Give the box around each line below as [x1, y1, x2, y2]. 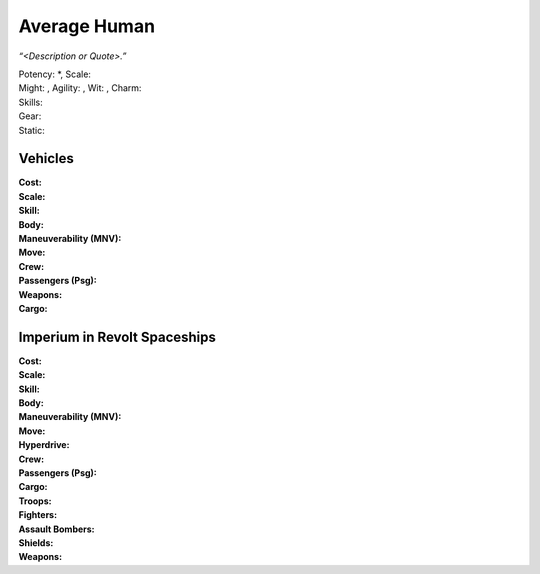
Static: [18, 124, 45, 136]
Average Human [18, 15, 155, 37]
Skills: [18, 96, 44, 108]
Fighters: [18, 509, 58, 521]
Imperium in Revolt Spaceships [18, 328, 217, 345]
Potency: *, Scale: [18, 68, 92, 80]
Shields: [18, 536, 54, 549]
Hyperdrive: [18, 439, 70, 451]
